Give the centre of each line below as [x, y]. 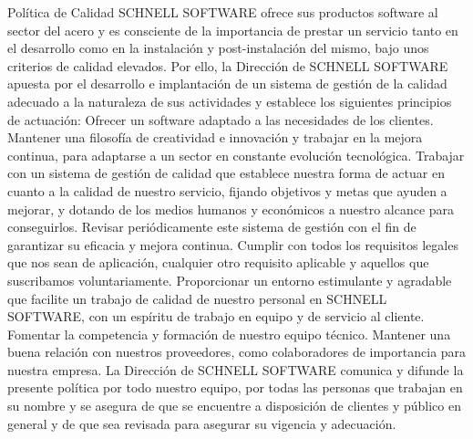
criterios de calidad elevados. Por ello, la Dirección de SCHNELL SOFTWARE [228, 65]
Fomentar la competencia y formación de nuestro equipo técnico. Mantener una [229, 334]
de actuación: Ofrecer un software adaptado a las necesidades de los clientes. [221, 119]
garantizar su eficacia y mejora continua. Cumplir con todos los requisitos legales [233, 244]
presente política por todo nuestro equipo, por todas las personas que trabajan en [235, 387]
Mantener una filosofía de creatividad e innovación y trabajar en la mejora [215, 137]
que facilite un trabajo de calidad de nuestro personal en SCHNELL [197, 298]
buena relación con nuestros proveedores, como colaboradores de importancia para [237, 352]
